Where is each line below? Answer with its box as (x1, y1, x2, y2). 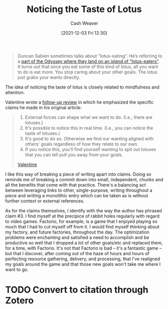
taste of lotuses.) (25, 130, 60, 136)
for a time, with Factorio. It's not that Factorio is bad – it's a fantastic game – (5, 245, 162, 251)
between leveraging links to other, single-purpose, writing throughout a (5, 187, 152, 193)
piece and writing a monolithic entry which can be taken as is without (5, 192, 148, 198)
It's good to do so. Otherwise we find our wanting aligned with (25, 135, 154, 141)
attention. (5, 89, 25, 95)
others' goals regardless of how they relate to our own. (25, 141, 139, 147)
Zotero (5, 295, 34, 306)
